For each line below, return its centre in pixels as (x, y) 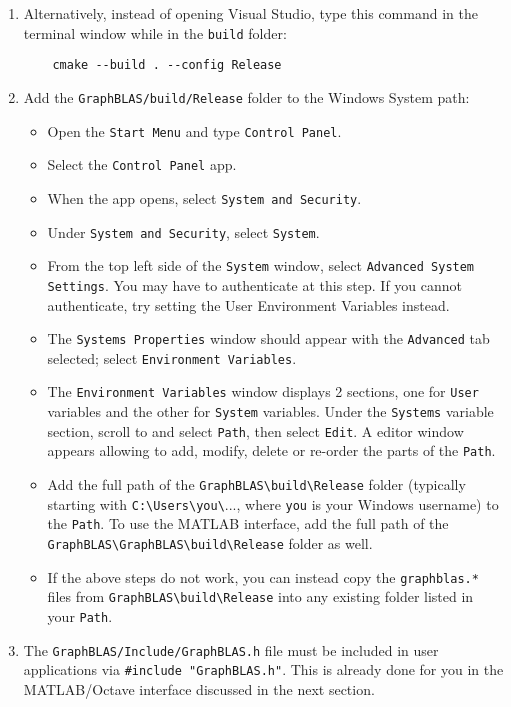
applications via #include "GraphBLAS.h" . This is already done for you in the (263, 669)
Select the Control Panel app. (142, 164)
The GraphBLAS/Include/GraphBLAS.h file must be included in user (231, 649)
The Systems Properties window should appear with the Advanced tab (268, 338)
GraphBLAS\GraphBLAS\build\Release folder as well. (210, 543)
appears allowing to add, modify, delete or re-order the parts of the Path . (271, 450)
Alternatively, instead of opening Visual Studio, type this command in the (250, 13)
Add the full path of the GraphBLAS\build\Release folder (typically (256, 484)
